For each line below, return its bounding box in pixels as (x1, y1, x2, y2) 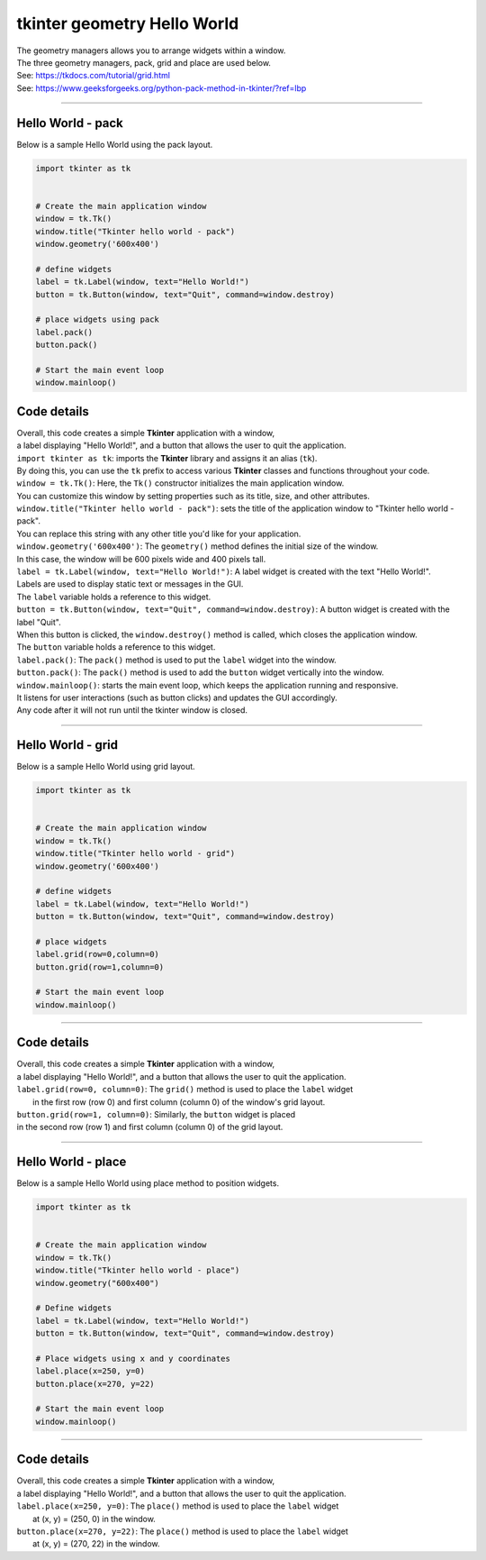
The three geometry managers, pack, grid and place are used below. (16, 57, 272, 68)
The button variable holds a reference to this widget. (16, 642, 216, 652)
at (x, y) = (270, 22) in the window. (32, 1538, 160, 1549)
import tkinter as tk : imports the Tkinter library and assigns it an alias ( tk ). (16, 452, 318, 463)
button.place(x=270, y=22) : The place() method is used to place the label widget (16, 1526, 348, 1537)
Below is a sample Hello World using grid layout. (16, 762, 195, 772)
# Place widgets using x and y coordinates (35, 1353, 231, 1364)
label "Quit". (16, 616, 62, 627)
